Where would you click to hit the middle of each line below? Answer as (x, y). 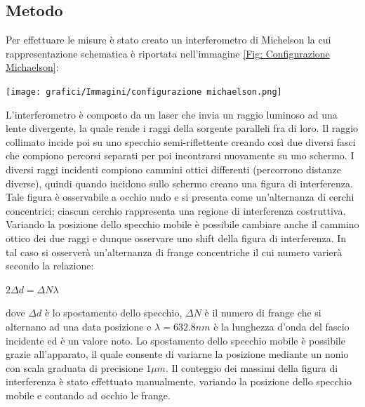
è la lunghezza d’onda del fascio (281, 326)
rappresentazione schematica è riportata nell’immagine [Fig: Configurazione (168, 53)
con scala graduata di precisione (74, 367)
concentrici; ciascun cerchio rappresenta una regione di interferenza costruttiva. (176, 210)
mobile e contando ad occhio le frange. (88, 395)
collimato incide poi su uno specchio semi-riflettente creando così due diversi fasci (181, 141)
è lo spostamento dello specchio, (113, 313)
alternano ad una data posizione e (79, 326)
